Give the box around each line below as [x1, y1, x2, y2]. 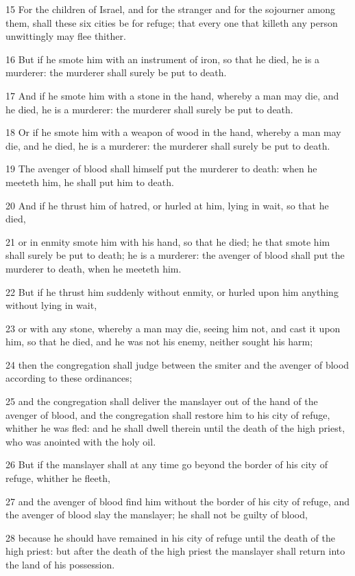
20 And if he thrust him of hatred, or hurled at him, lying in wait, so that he [5, 198, 329, 212]
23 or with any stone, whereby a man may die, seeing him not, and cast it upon [5, 321, 341, 335]
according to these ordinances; [5, 371, 132, 385]
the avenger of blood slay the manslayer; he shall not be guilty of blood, [5, 507, 308, 522]
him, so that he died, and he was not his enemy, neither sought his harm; [5, 334, 313, 349]
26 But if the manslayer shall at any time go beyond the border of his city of [5, 457, 328, 472]
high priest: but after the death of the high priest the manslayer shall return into [5, 544, 345, 558]
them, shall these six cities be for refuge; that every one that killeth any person [5, 15, 338, 30]
